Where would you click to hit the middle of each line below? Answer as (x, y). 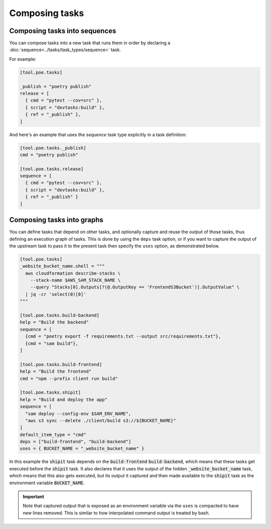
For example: (23, 59)
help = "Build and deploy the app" (63, 399)
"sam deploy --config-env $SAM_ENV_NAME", (78, 413)
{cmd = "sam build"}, (52, 343)
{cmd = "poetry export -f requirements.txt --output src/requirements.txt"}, (123, 336)
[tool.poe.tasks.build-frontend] (61, 364)
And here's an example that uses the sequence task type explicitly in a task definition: (98, 134)
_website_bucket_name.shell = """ (62, 266)
